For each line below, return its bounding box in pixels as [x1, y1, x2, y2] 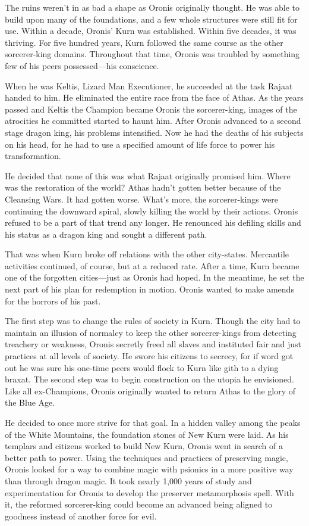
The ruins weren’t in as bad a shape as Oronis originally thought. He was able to [5, 1, 300, 13]
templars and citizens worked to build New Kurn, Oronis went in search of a [5, 440, 283, 452]
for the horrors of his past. [5, 294, 101, 307]
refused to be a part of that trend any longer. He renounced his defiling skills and [5, 216, 301, 229]
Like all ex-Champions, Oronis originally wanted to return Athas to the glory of [5, 384, 296, 397]
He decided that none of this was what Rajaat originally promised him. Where [5, 169, 291, 182]
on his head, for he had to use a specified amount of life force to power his [5, 138, 275, 150]
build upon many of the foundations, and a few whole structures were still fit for [5, 13, 298, 25]
